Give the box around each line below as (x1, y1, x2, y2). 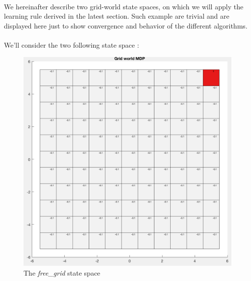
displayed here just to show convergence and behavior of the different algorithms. (4, 20, 248, 30)
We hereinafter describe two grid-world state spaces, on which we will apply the (4, 1, 244, 11)
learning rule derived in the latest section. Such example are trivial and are (4, 11, 229, 21)
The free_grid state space (24, 267, 100, 278)
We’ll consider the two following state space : (4, 39, 139, 50)
